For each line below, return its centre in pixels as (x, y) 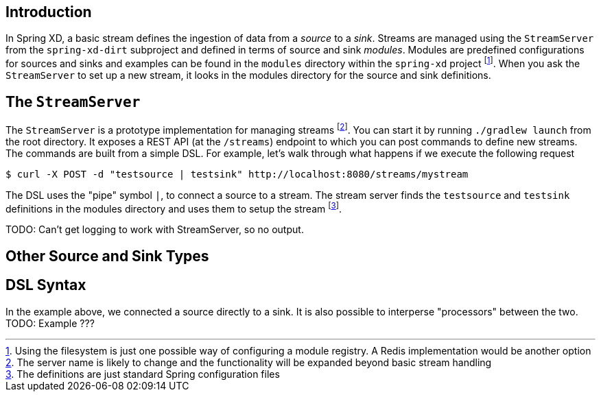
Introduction (49, 12)
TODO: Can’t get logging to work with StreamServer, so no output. (155, 230)
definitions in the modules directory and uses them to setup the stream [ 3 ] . (174, 207)
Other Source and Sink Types (107, 256)
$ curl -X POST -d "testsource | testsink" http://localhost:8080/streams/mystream (237, 174)
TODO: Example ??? (50, 323)
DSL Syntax (46, 285)
